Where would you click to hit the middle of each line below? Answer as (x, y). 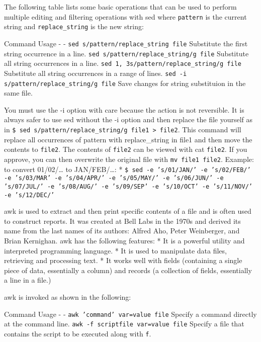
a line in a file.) (28, 280)
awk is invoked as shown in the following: (68, 296)
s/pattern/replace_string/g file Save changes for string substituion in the (125, 83)
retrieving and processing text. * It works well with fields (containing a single (123, 260)
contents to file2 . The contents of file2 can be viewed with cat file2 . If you (126, 149)
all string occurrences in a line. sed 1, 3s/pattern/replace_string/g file (123, 63)
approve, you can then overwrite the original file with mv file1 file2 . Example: (129, 159)
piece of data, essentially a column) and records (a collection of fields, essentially (128, 270)
